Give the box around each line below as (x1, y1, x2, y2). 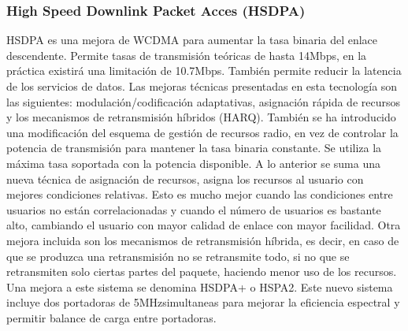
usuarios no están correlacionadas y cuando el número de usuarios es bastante (6, 201, 381, 218)
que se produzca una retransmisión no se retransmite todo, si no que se (6, 247, 350, 264)
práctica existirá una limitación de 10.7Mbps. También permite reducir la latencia (6, 62, 402, 79)
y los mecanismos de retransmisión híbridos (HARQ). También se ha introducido (6, 109, 396, 125)
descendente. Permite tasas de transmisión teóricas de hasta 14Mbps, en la (6, 46, 367, 63)
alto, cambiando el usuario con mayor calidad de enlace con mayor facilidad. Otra (6, 217, 401, 233)
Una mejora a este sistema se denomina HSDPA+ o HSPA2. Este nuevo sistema (6, 278, 393, 295)
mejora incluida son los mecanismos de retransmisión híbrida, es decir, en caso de (6, 232, 399, 248)
